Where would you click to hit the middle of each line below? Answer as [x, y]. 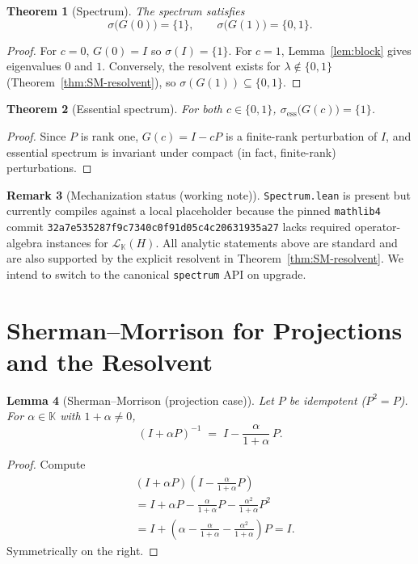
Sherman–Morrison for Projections [205, 329]
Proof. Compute [46, 464]
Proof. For [32, 50]
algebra [25, 242]
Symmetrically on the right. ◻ [82, 550]
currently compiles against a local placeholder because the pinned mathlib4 [194, 210]
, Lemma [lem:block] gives [346, 50]
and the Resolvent [110, 361]
